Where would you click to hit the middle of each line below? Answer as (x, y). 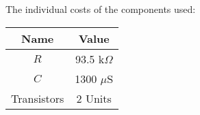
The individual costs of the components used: (101, 9)
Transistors (38, 98)
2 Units (94, 98)
